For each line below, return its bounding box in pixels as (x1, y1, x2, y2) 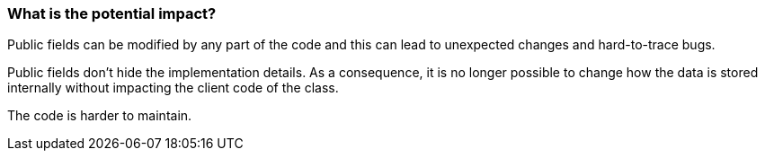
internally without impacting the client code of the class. (7, 80, 339, 96)
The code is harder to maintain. (7, 108, 192, 124)
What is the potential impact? (7, 4, 217, 22)
